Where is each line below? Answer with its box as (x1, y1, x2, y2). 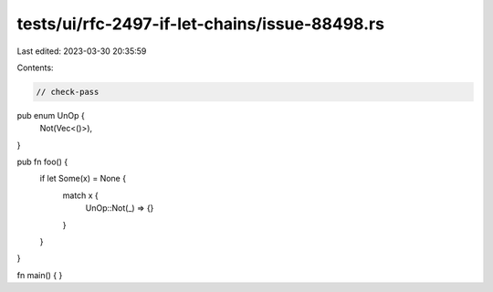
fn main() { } (16, 269, 63, 280)
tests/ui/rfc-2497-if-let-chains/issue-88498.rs (16, 14, 385, 34)
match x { (62, 190, 100, 201)
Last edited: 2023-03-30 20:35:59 (16, 46, 147, 57)
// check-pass (36, 87, 100, 97)
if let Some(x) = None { (39, 173, 127, 184)
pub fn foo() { (16, 156, 68, 168)
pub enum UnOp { (16, 109, 86, 120)
